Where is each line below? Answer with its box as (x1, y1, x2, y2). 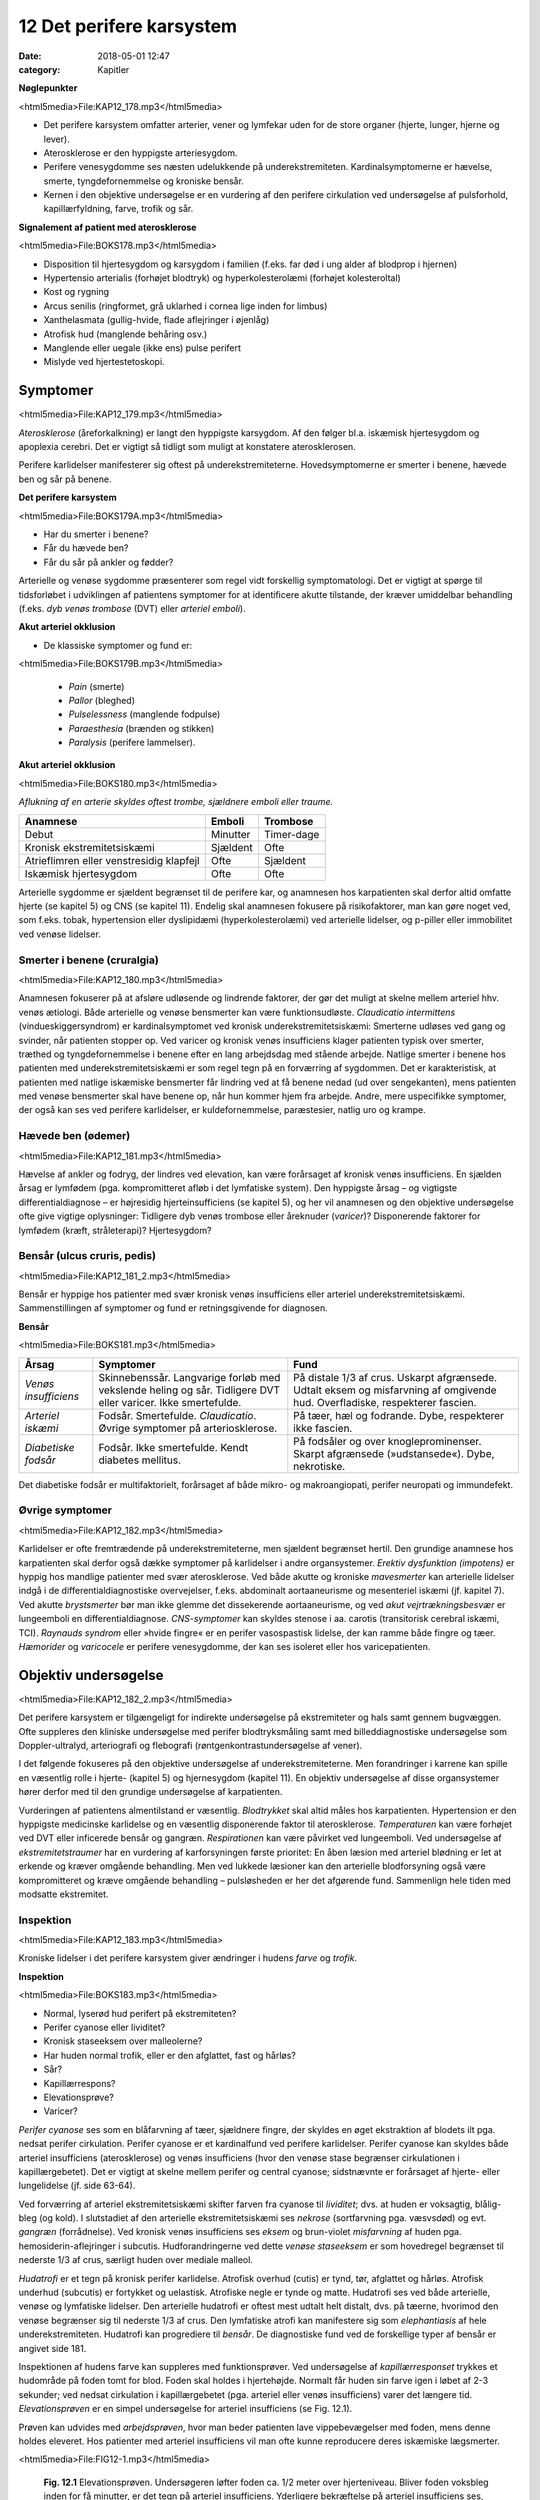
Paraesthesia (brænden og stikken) (68, 722, 215, 734)
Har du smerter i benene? (43, 528, 149, 540)
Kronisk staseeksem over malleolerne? (43, 2035, 203, 2047)
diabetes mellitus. (98, 1453, 182, 1467)
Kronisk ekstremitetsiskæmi (24, 840, 155, 854)
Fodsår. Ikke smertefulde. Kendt (98, 1440, 249, 1454)
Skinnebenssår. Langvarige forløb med (98, 1370, 281, 1384)
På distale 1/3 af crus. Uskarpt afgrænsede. (293, 1370, 498, 1384)
